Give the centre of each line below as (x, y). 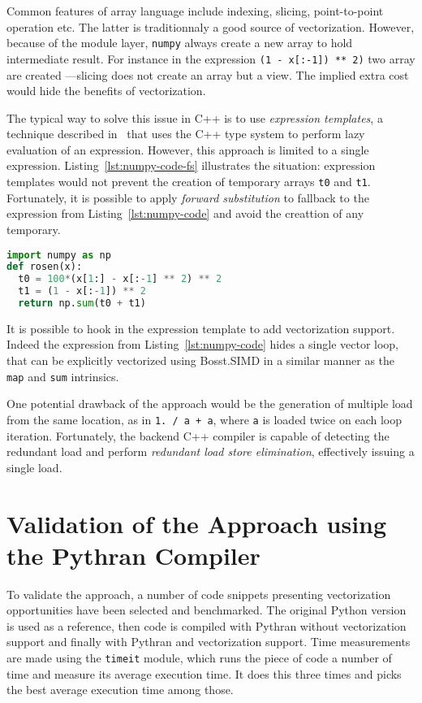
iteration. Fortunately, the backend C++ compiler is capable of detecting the (198, 435)
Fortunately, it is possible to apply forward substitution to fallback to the (188, 197)
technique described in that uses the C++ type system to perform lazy (186, 134)
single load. (34, 467)
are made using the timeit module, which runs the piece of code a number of (199, 658)
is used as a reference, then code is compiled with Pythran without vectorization (207, 625)
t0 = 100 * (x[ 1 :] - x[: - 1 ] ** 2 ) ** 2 (120, 279)
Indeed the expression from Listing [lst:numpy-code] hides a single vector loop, (203, 344)
